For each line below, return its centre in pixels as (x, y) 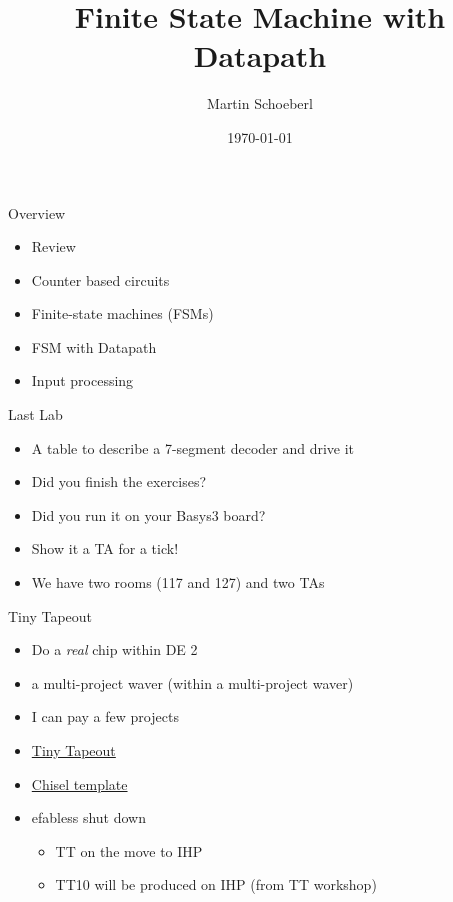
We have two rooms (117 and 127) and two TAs (178, 582)
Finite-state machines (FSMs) (122, 313)
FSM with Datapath (94, 346)
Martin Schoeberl (260, 103)
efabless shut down (88, 817)
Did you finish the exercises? (119, 481)
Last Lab (35, 414)
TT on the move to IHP (129, 850)
